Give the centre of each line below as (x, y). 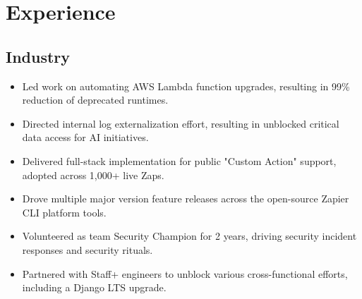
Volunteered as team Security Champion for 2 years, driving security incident (189, 236)
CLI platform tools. (64, 212)
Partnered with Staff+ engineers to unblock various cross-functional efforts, (185, 273)
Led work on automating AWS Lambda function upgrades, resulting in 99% (186, 86)
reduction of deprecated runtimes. (95, 100)
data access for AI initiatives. (85, 137)
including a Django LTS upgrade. (94, 287)
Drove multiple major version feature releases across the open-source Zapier (186, 199)
